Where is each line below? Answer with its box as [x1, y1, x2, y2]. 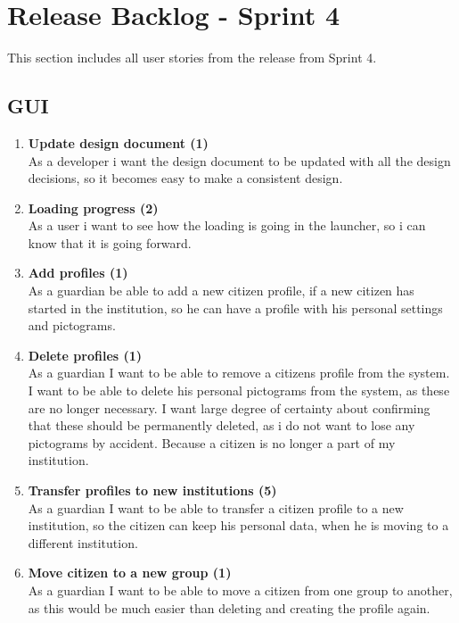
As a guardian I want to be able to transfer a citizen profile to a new [28, 498, 404, 517]
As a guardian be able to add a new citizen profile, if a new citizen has [28, 281, 414, 300]
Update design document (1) [28, 133, 209, 152]
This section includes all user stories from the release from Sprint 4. [7, 48, 377, 67]
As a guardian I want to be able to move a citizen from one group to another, [28, 580, 453, 599]
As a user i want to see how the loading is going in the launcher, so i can [28, 216, 426, 235]
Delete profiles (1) [28, 345, 143, 364]
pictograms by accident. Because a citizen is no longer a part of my [28, 433, 396, 452]
